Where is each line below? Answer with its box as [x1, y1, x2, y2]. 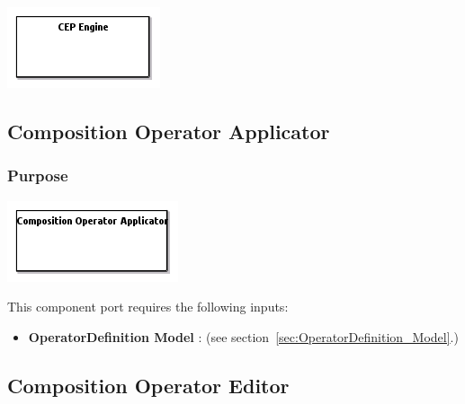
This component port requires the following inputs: [7, 297, 289, 316]
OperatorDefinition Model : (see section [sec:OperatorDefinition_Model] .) [28, 327, 459, 346]
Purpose [7, 164, 68, 187]
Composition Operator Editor [7, 371, 290, 399]
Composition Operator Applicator [7, 117, 330, 145]
